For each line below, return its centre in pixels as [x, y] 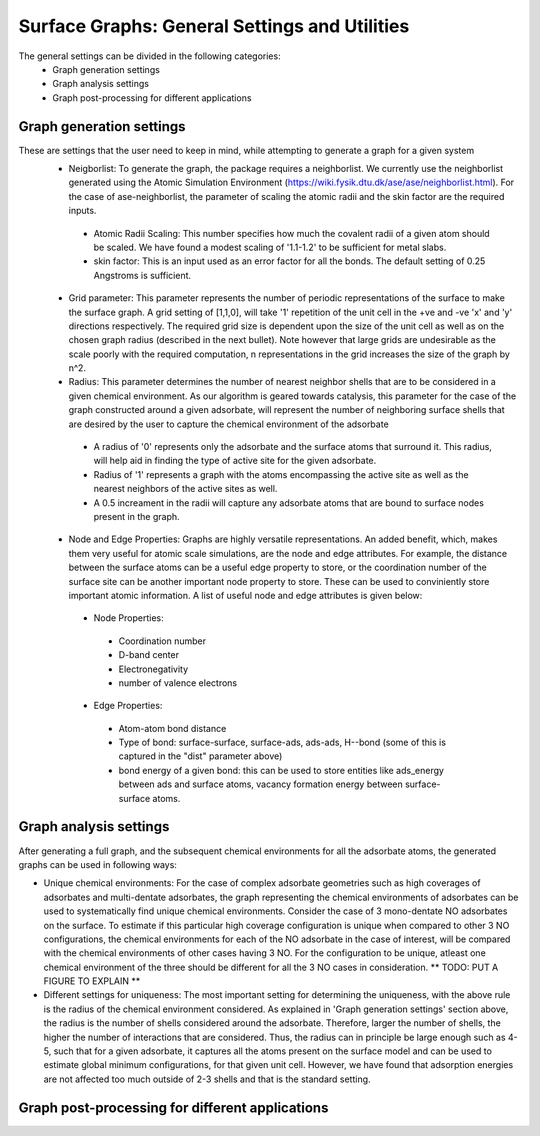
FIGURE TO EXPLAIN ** [92, 981]
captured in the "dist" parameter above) [200, 756]
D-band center [149, 655]
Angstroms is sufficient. [142, 275]
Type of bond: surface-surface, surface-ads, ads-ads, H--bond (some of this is [282, 742]
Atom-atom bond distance [172, 728]
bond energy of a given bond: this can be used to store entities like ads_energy [281, 770]
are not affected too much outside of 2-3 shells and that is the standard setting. [207, 1079]
